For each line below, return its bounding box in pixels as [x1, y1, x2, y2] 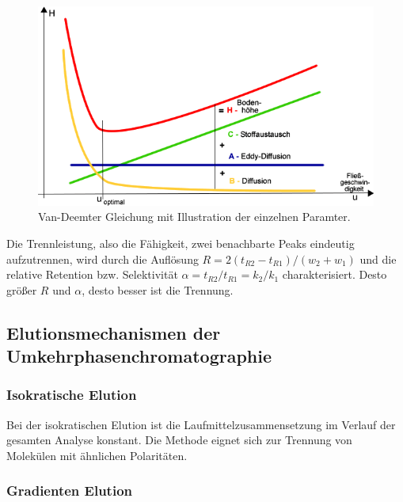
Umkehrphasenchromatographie [6, 344, 272, 368]
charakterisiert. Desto [282, 266, 387, 283]
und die [359, 250, 397, 267]
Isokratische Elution [6, 385, 137, 405]
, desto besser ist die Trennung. [82, 281, 234, 298]
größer [6, 281, 37, 298]
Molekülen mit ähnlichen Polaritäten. [6, 447, 188, 463]
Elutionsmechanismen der [6, 320, 221, 344]
